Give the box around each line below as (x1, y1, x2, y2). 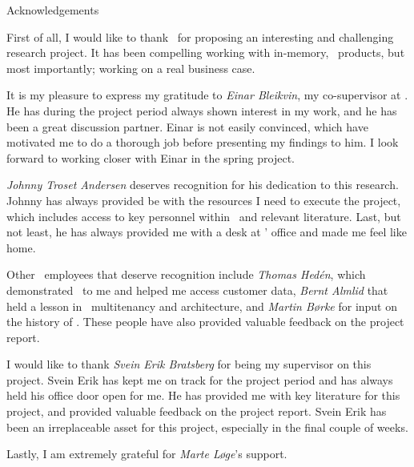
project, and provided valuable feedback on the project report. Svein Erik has (6, 403, 387, 420)
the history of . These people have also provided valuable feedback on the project (6, 313, 404, 330)
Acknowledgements (6, 2, 99, 18)
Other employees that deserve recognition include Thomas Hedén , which (6, 266, 366, 283)
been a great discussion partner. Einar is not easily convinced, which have (6, 118, 368, 135)
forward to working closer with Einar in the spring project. (6, 149, 295, 166)
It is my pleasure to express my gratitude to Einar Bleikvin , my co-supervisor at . (6, 87, 408, 103)
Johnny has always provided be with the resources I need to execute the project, (6, 191, 401, 208)
